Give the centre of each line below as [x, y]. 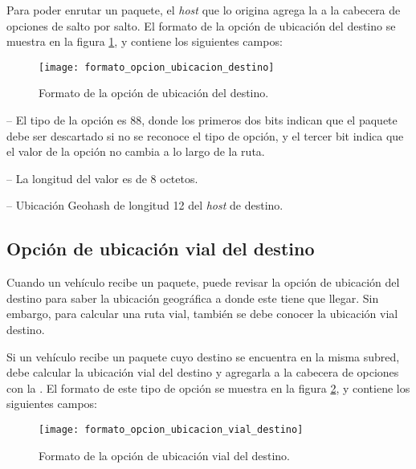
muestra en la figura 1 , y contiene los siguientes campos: [145, 41]
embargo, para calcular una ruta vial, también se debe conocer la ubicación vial [202, 314]
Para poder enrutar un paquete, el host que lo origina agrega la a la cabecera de [204, 10]
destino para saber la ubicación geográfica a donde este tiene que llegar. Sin [193, 298]
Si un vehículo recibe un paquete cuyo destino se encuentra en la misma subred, [203, 356]
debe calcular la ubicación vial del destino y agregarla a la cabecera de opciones [203, 372]
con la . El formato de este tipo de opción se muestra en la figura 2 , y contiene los [208, 387]
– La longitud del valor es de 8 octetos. [102, 178]
